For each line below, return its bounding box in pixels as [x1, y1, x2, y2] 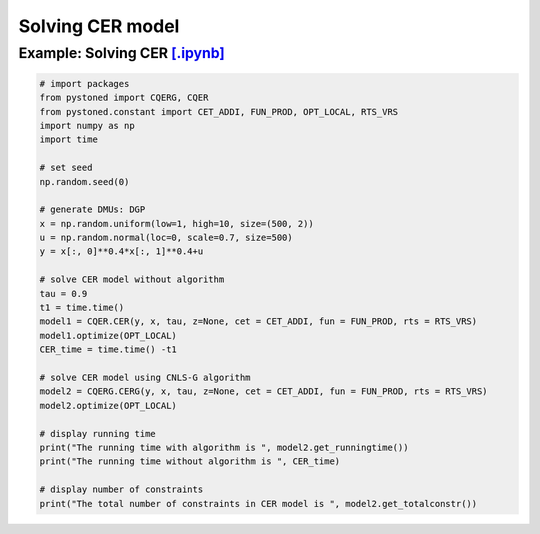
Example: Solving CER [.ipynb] [18, 44, 225, 62]
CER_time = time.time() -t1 [39, 344, 177, 355]
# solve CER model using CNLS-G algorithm [39, 372, 251, 383]
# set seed [39, 162, 93, 174]
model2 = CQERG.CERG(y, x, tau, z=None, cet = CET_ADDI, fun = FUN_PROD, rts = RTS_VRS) [39, 386, 489, 397]
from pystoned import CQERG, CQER [39, 92, 209, 104]
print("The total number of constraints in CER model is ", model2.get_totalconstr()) [39, 498, 478, 509]
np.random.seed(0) [39, 176, 130, 187]
